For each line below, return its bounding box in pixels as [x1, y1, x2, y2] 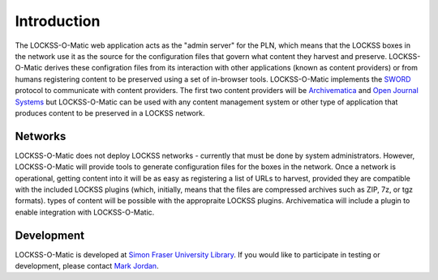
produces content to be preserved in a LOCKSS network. [15, 108, 205, 117]
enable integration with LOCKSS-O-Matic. [15, 207, 155, 217]
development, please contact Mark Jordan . [15, 261, 159, 271]
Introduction [15, 12, 101, 30]
